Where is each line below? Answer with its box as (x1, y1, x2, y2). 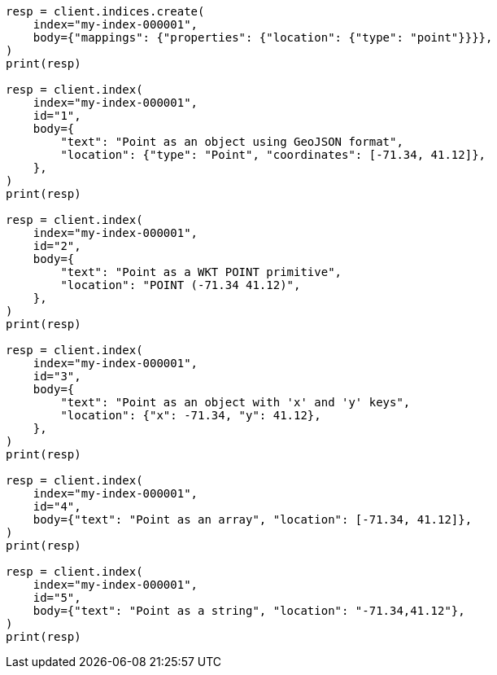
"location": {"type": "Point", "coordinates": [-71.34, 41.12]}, (60, 148, 486, 161)
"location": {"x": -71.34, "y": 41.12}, (60, 409, 321, 422)
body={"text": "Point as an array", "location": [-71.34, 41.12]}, (33, 513, 473, 526)
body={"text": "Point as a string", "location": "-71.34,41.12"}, (33, 604, 465, 617)
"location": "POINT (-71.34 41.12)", (60, 278, 301, 291)
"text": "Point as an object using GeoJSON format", (60, 135, 403, 148)
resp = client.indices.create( (6, 5, 205, 18)
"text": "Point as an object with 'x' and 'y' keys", (60, 396, 411, 409)
